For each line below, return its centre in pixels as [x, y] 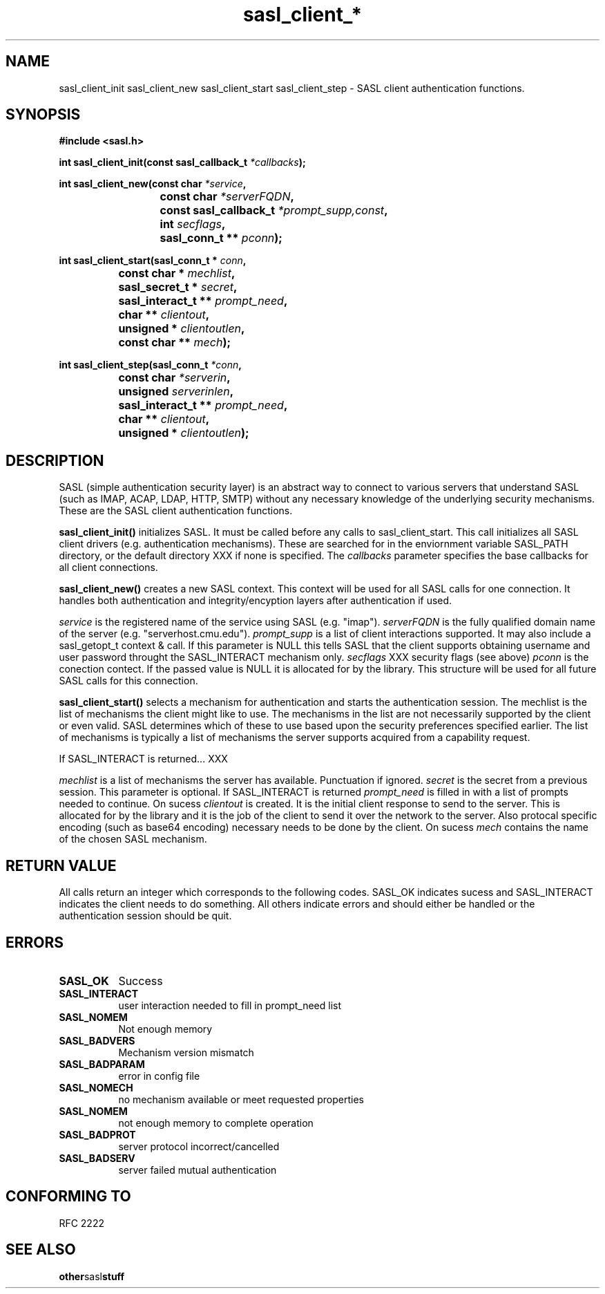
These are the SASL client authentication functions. [176, 511]
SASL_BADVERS [97, 1040]
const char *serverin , [174, 378]
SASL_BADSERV [97, 1158]
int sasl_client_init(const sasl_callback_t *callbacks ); [182, 162]
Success [141, 981]
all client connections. [108, 568]
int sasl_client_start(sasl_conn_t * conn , [153, 261]
